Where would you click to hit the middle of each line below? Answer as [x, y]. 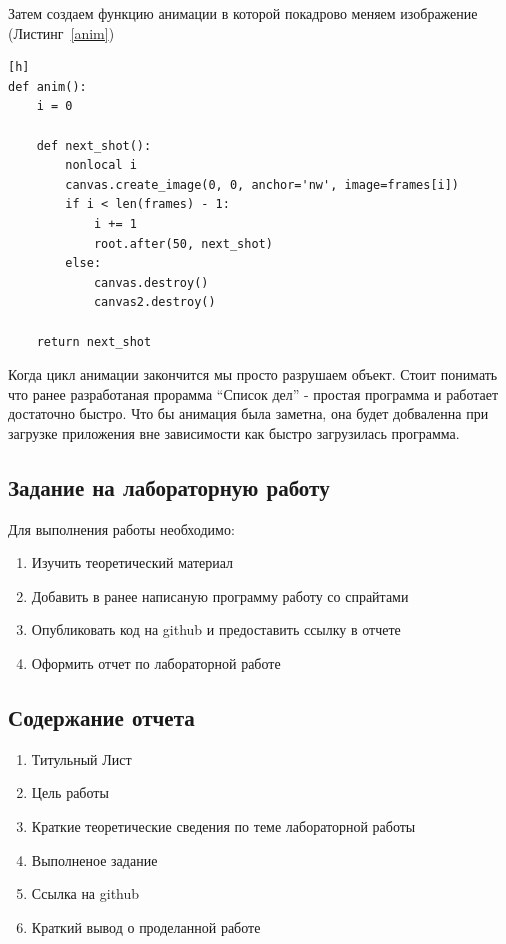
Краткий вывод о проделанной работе [146, 926]
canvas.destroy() [151, 282]
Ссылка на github [85, 893]
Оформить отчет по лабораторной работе [156, 663]
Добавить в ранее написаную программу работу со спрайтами [220, 595]
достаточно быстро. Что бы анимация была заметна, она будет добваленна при [248, 413]
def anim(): [47, 86]
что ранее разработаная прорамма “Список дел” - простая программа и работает [253, 393]
